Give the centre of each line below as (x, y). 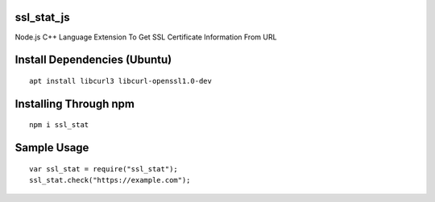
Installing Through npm (75, 103)
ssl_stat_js (42, 17)
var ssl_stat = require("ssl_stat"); (104, 169)
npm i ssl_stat (59, 125)
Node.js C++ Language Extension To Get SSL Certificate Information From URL (146, 37)
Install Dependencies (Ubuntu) (93, 60)
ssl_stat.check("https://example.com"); (110, 180)
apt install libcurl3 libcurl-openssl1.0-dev (121, 81)
